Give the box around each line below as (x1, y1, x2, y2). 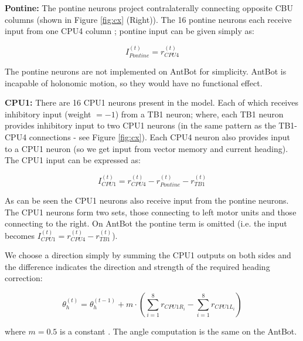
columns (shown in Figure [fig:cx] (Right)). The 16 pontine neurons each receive (5, 13, 292, 25)
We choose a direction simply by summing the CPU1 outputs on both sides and (5, 249, 291, 261)
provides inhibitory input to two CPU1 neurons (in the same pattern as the (5, 119, 276, 131)
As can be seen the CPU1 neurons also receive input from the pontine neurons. (5, 194, 289, 206)
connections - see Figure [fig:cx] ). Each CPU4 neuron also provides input (29, 130, 290, 143)
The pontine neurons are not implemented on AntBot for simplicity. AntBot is (5, 65, 287, 77)
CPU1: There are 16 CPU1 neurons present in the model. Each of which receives (5, 96, 298, 109)
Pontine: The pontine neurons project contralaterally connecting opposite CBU (5, 2, 293, 13)
